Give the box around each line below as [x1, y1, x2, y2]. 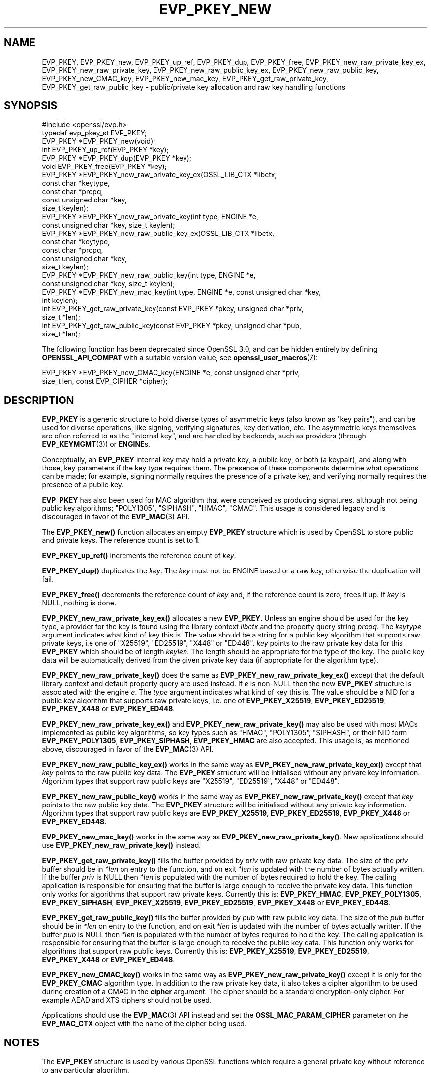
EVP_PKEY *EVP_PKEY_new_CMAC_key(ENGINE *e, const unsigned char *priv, [42, 369, 300, 377]
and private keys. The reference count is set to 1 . [42, 536, 200, 545]
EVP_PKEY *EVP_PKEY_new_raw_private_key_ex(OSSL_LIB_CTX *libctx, [42, 170, 277, 179]
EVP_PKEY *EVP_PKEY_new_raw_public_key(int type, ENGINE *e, [42, 271, 256, 280]
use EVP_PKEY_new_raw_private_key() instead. [42, 841, 201, 850]
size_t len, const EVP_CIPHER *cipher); [42, 377, 168, 386]
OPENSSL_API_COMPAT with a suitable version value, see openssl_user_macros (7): [42, 353, 318, 362]
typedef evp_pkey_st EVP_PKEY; [42, 129, 147, 137]
